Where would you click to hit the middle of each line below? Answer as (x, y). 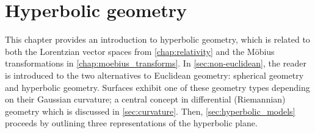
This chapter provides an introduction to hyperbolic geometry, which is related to (157, 39)
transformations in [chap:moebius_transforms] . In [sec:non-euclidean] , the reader (156, 63)
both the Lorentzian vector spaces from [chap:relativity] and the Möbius (140, 51)
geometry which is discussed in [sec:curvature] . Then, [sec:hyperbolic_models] (150, 111)
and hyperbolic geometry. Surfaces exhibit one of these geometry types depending (157, 87)
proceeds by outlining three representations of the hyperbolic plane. (131, 123)
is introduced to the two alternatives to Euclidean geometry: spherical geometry (154, 75)
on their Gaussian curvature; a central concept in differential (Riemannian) (145, 99)
